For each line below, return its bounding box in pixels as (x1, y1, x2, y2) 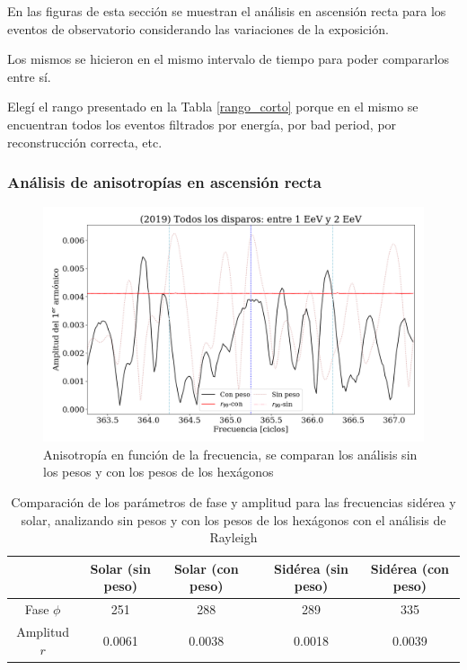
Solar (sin (90, 558, 151, 577)
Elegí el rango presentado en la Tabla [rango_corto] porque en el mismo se (7, 97, 419, 116)
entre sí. (7, 67, 51, 85)
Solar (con (173, 558, 239, 577)
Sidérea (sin (273, 558, 348, 577)
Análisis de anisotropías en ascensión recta (7, 171, 322, 193)
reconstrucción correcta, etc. (7, 132, 163, 151)
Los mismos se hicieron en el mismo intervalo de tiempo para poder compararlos (7, 49, 449, 68)
